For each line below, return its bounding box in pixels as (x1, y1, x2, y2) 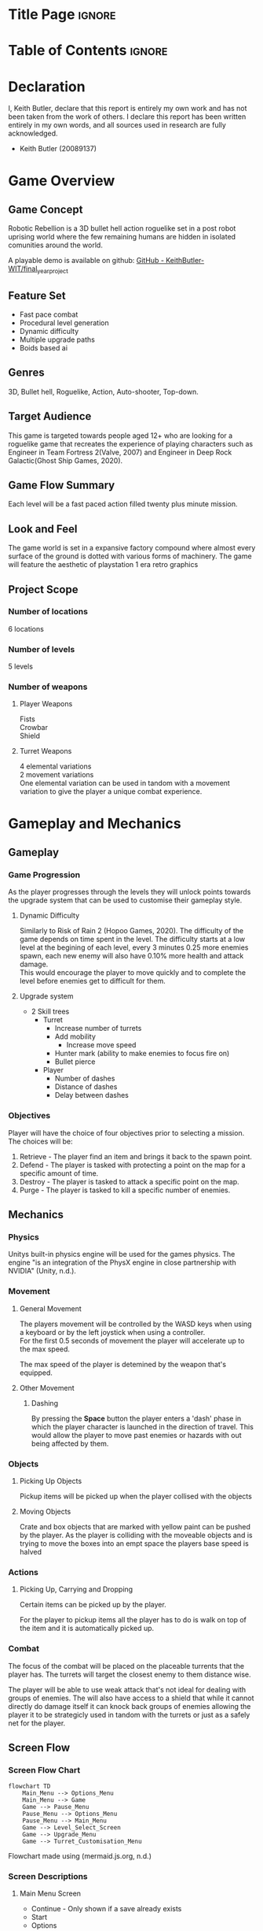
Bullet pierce (54, 1057, 96, 1066)
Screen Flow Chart (8, 1764, 81, 1775)
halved (19, 1547, 42, 1556)
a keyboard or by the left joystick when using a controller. (19, 1327, 206, 1336)
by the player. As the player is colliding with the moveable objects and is (19, 1530, 253, 1540)
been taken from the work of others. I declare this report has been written (8, 112, 247, 121)
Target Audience (8, 410, 92, 423)
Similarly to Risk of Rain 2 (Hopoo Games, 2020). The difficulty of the (19, 926, 244, 936)
